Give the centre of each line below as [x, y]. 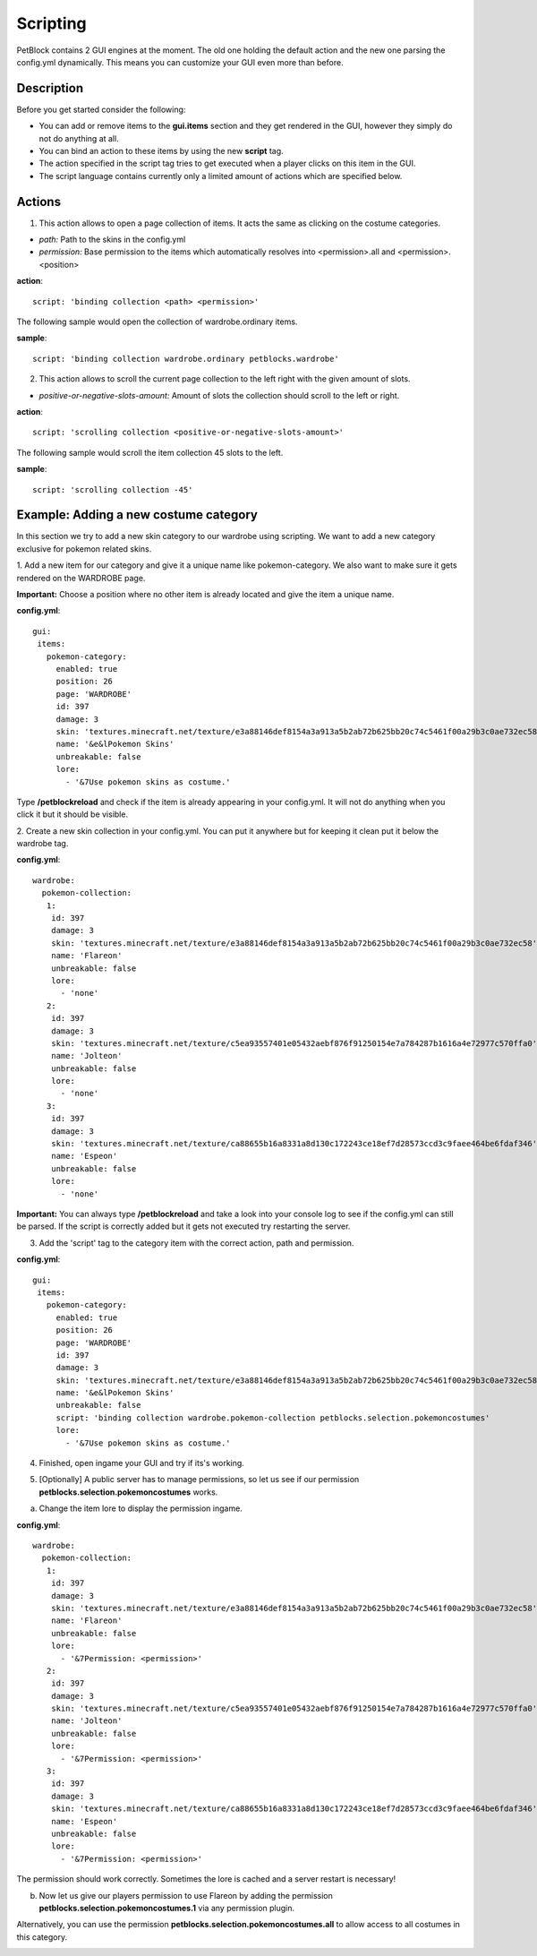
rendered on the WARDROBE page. [81, 578]
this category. [42, 1937]
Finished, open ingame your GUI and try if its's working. [142, 1463]
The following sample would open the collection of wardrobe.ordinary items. [157, 322]
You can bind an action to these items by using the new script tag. [161, 151]
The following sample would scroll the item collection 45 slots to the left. [150, 452]
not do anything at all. [79, 138]
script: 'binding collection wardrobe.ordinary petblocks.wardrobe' [186, 359]
